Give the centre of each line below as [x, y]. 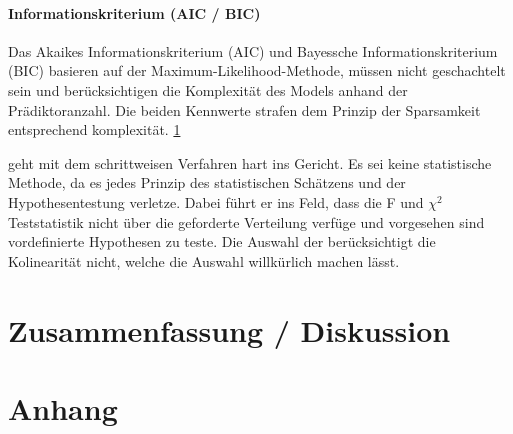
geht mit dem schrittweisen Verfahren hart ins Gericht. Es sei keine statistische [250, 162]
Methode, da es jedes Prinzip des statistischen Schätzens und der [207, 182]
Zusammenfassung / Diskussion [229, 329]
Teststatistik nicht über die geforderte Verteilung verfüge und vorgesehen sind [246, 221]
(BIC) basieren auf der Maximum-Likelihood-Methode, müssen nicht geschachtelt [257, 70]
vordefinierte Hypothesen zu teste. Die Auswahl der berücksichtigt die [222, 241]
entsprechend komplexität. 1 [94, 129]
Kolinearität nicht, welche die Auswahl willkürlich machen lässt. [204, 260]
